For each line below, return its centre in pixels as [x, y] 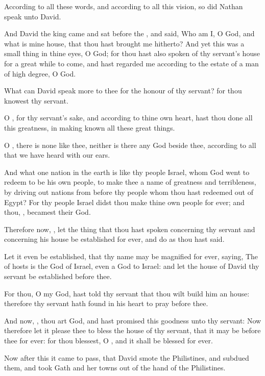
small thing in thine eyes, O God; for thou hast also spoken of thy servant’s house [132, 53]
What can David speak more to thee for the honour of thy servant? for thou [123, 91]
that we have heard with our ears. [57, 155]
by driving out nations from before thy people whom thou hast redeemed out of [129, 192]
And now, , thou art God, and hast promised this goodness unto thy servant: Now [133, 320]
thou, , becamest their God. [47, 212]
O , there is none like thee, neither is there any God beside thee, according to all [130, 145]
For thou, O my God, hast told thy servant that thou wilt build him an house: [127, 293]
